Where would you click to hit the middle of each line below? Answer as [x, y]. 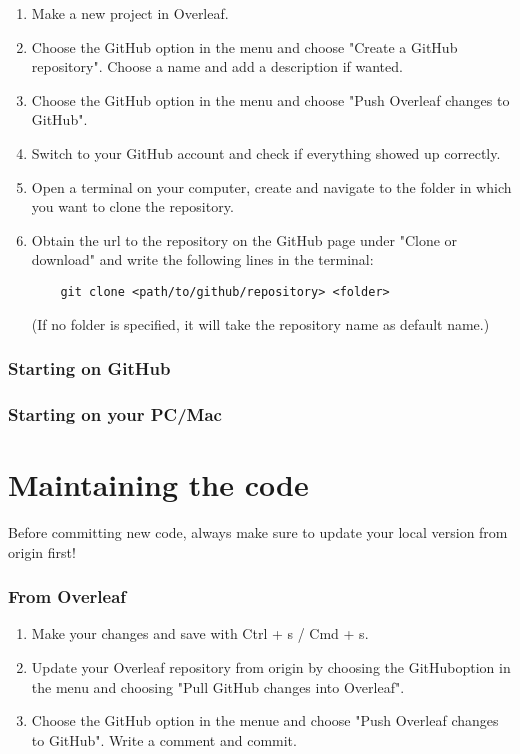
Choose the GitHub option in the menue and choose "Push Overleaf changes [265, 720]
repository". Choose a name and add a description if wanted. [217, 66]
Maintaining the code [158, 484]
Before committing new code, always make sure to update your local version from [258, 532]
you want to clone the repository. [132, 206]
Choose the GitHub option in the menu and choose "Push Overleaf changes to [270, 99]
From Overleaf [67, 596]
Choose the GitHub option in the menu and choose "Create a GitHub [244, 46]
